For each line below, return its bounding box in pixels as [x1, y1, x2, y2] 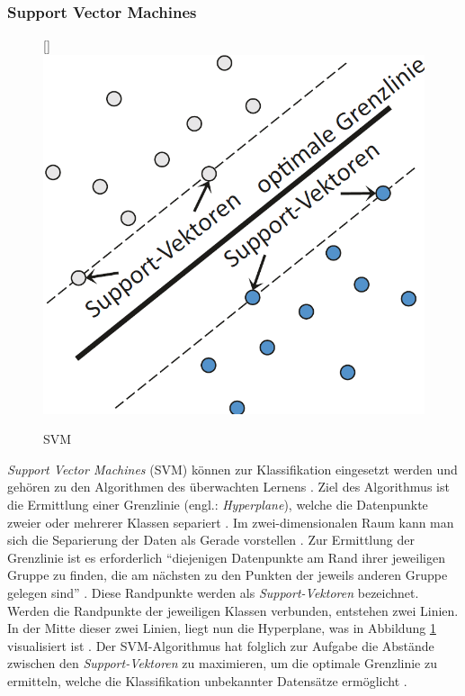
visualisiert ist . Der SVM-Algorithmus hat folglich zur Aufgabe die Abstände [7, 636, 434, 655]
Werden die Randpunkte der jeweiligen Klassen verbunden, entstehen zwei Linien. [7, 601, 459, 619]
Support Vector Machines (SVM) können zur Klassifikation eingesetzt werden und [7, 459, 458, 478]
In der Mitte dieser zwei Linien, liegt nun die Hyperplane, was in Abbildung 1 [7, 619, 436, 637]
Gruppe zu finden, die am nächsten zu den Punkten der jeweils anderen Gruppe [7, 565, 448, 584]
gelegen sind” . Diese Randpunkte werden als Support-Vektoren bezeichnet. [7, 583, 419, 602]
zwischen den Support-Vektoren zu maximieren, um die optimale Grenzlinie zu [7, 654, 438, 673]
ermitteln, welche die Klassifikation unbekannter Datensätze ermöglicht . [7, 672, 407, 690]
